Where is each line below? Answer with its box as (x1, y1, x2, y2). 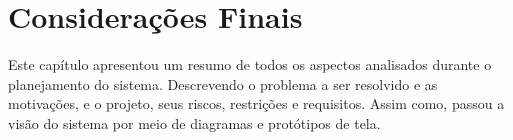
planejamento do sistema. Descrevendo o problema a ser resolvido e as (8, 73, 438, 94)
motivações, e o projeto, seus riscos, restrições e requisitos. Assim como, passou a (8, 93, 505, 114)
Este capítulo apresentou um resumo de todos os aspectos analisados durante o (8, 54, 492, 75)
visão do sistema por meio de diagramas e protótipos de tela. (8, 112, 381, 133)
